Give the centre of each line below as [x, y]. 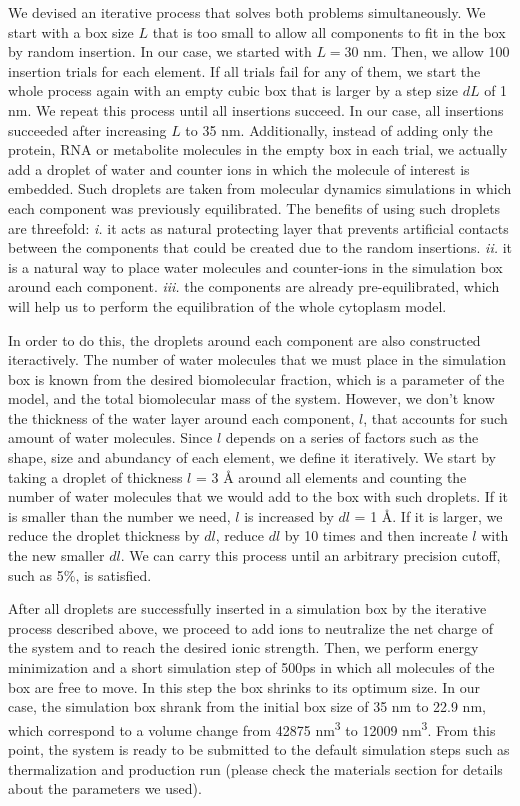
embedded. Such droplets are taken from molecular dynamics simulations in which [260, 188]
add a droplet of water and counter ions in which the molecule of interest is [239, 168]
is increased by [289, 515]
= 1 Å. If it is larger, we [428, 515]
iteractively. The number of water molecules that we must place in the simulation [257, 359]
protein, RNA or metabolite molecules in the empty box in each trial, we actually [258, 149]
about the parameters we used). [105, 788]
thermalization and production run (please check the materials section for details [255, 768]
